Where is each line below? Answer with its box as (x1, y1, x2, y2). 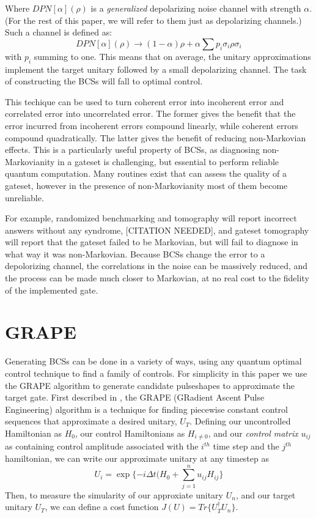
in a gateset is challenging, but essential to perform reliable (57, 155, 279, 168)
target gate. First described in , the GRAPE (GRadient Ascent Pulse (5, 391, 265, 404)
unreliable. (5, 191, 44, 204)
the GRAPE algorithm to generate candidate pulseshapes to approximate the (5, 379, 295, 391)
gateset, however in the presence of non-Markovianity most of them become (5, 179, 288, 191)
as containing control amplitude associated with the (5, 440, 199, 453)
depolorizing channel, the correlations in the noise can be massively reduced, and (5, 259, 308, 272)
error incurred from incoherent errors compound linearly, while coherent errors (5, 119, 298, 131)
